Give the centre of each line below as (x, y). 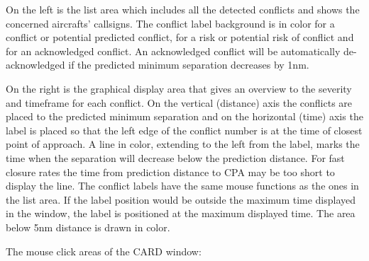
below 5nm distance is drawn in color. (88, 227)
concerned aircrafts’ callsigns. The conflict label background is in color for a (170, 23)
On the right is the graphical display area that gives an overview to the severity (179, 88)
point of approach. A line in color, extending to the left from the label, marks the (183, 144)
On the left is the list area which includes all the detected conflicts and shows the (183, 9)
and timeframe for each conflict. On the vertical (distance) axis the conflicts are (179, 102)
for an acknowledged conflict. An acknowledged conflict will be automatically (173, 51)
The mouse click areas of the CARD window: (104, 251)
